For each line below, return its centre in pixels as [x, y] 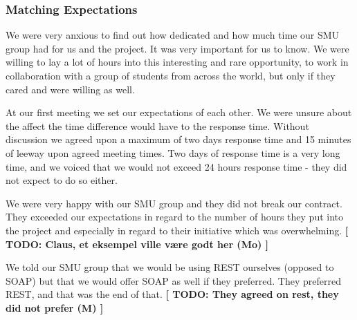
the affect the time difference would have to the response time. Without [157, 125]
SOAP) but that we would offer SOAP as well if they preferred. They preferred [173, 280]
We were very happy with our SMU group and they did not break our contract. [174, 203]
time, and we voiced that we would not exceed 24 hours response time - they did [176, 166]
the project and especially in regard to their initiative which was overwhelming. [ [177, 230]
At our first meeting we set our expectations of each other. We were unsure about [179, 112]
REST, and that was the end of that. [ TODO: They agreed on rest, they [172, 294]
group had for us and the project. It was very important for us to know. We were [177, 48]
